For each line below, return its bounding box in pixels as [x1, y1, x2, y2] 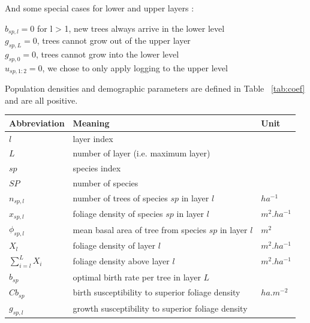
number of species [73, 177, 139, 189]
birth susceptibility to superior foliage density [73, 286, 240, 298]
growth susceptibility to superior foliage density [73, 302, 248, 315]
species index [73, 162, 121, 174]
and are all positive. [5, 93, 78, 106]
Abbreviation [9, 116, 65, 129]
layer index [73, 132, 113, 144]
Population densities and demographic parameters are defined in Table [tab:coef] [5, 82, 305, 95]
